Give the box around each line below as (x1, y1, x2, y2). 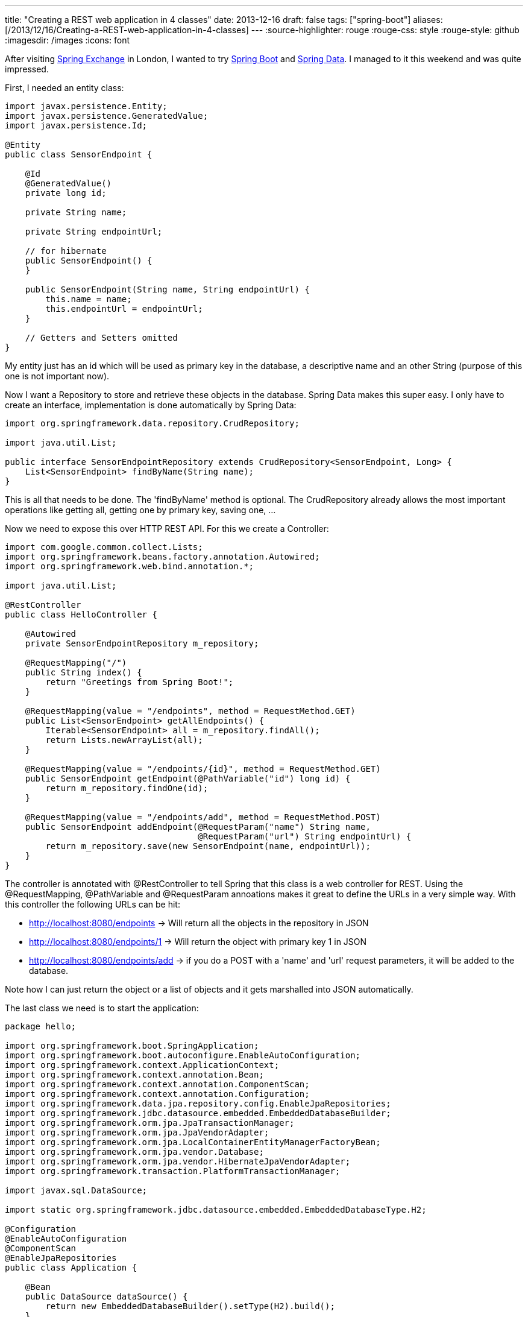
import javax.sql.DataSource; (5, 1186, 148, 1195)
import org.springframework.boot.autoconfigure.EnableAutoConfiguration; (5, 1050, 361, 1060)
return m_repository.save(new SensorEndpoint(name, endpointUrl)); (45, 841, 371, 851)
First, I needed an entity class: (5, 83, 124, 93)
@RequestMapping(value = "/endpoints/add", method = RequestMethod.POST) (25, 812, 381, 822)
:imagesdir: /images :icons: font (5, 35, 130, 45)
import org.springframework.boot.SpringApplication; (5, 1041, 259, 1050)
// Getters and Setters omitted (25, 333, 178, 343)
